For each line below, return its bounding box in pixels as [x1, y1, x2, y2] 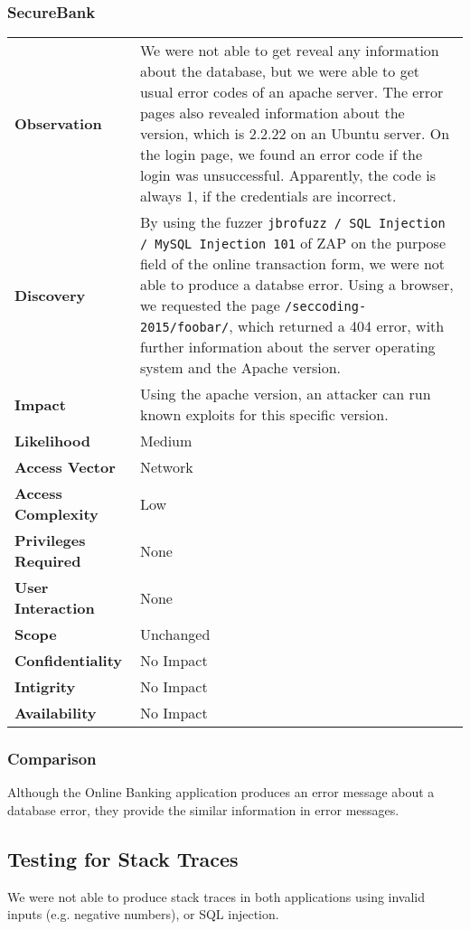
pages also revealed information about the [139, 102, 405, 124]
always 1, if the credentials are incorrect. [139, 185, 397, 207]
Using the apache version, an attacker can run [139, 383, 431, 405]
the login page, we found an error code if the [139, 144, 423, 165]
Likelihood [14, 430, 90, 452]
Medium [139, 430, 193, 452]
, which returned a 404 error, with [229, 315, 445, 337]
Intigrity [14, 676, 76, 698]
